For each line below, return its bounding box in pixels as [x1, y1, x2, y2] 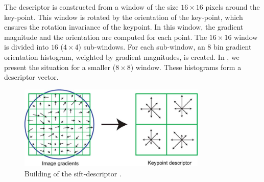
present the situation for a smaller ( [4, 61, 116, 72]
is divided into [4, 41, 49, 52]
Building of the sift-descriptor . [25, 168, 122, 178]
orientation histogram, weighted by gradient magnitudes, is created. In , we [4, 51, 239, 62]
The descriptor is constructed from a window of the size [4, 2, 179, 12]
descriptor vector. [4, 72, 59, 82]
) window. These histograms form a [130, 61, 242, 72]
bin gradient [213, 41, 252, 52]
